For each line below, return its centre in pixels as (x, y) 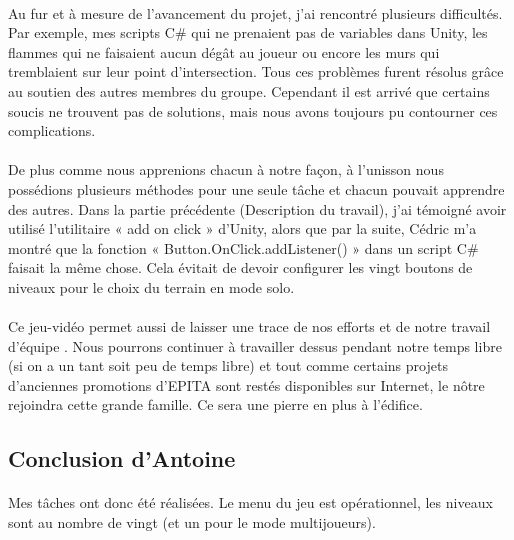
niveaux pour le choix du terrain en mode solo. (151, 286)
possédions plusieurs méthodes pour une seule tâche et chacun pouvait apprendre (256, 188)
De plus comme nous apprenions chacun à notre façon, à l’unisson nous (226, 169)
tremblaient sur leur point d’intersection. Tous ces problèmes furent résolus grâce (256, 71)
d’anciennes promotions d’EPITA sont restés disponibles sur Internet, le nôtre (246, 384)
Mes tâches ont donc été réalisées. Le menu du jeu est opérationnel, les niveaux (250, 502)
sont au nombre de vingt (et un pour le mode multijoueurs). (192, 522)
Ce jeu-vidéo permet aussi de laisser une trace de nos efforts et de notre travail (249, 326)
